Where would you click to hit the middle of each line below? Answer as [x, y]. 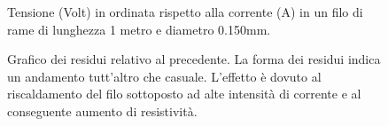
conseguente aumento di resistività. [102, 110]
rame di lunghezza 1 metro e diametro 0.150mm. [139, 29]
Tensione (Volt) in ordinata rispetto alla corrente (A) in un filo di [185, 12]
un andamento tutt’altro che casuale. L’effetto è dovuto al [164, 76]
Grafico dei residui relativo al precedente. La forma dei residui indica [194, 59]
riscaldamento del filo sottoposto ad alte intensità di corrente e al [184, 94]
